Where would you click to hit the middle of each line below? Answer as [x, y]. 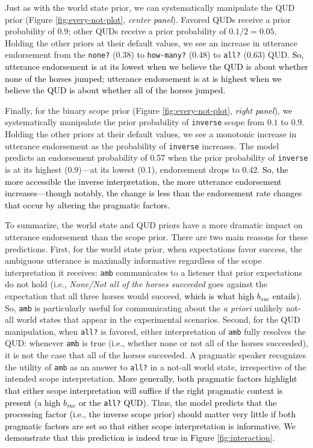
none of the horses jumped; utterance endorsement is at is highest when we [143, 78]
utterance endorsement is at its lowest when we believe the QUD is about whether [156, 67]
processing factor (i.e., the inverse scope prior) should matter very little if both [150, 414]
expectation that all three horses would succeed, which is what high [130, 295]
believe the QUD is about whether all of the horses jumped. [115, 90]
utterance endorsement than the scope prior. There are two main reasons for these [156, 236]
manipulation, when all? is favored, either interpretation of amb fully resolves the [156, 331]
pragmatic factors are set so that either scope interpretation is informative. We [150, 425]
